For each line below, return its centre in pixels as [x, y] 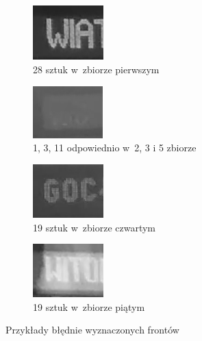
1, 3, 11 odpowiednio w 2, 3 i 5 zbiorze [115, 148]
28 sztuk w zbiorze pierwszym [96, 69]
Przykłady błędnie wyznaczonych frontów [92, 330]
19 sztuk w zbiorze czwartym [94, 227]
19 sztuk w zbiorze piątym [89, 306]
